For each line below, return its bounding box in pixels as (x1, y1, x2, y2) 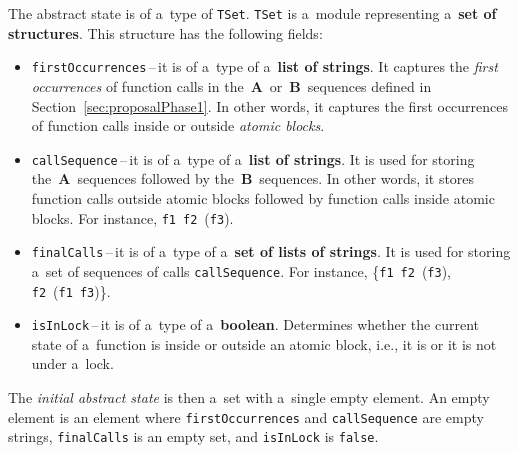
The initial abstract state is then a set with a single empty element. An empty (8, 387, 490, 407)
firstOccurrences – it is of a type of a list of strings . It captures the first (31, 56, 498, 77)
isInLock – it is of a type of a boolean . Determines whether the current (31, 314, 479, 335)
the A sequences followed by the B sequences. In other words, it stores (31, 168, 475, 189)
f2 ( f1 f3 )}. (31, 280, 111, 301)
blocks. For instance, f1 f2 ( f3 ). (31, 207, 234, 228)
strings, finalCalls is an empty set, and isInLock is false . (8, 426, 379, 447)
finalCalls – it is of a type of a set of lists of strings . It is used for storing (31, 241, 511, 262)
